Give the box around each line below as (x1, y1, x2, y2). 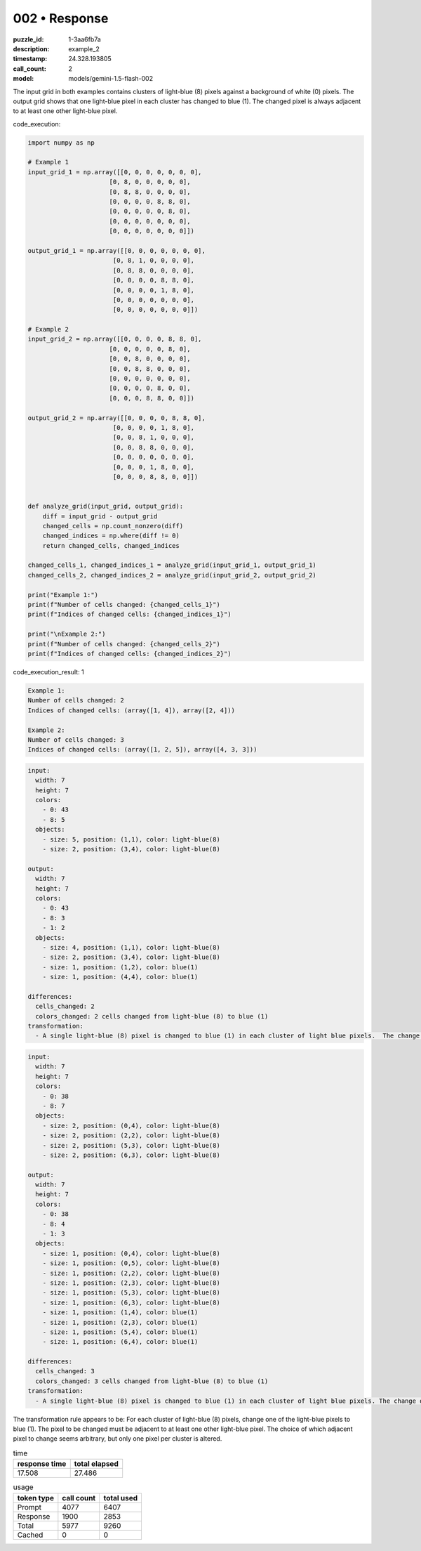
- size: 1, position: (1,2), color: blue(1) (42, 963, 199, 971)
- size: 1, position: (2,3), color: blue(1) (42, 1318, 199, 1326)
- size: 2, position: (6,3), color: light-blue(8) (42, 1151, 220, 1159)
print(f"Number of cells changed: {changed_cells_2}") (27, 640, 220, 648)
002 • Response (13, 11, 109, 26)
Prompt (17, 1502, 42, 1512)
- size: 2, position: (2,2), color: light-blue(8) (42, 1132, 220, 1139)
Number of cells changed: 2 (27, 696, 124, 705)
